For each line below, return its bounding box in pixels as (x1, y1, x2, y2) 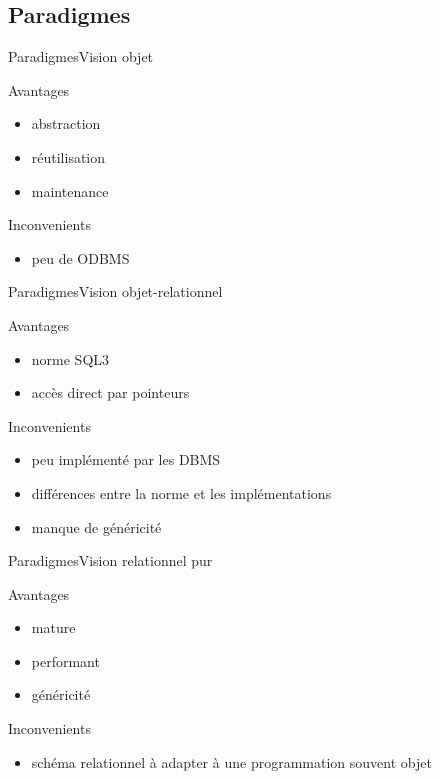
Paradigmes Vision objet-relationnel (8, 281, 223, 302)
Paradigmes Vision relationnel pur (8, 550, 213, 571)
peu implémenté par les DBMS (31, 449, 221, 470)
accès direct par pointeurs (31, 382, 190, 403)
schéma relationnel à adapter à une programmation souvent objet (31, 751, 432, 772)
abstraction (31, 113, 101, 134)
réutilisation (31, 146, 106, 167)
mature (31, 617, 76, 638)
